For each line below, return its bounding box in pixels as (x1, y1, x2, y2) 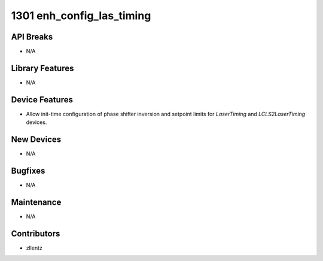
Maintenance (11, 197, 62, 207)
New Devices (11, 135, 62, 145)
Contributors (11, 228, 60, 239)
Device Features (11, 95, 74, 105)
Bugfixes (11, 165, 45, 176)
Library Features (11, 63, 74, 73)
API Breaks (11, 32, 53, 42)
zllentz (26, 244, 43, 251)
